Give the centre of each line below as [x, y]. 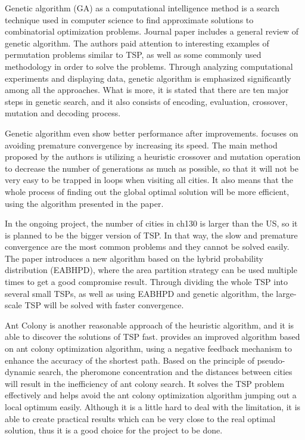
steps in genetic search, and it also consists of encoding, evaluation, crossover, [146, 101]
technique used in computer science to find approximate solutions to [129, 19]
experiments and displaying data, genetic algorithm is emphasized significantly [148, 78]
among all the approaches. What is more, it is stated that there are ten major [147, 90]
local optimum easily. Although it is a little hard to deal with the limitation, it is [153, 407]
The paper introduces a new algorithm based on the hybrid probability [134, 258]
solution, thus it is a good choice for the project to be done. [114, 430]
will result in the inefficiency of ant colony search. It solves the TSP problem [145, 383]
